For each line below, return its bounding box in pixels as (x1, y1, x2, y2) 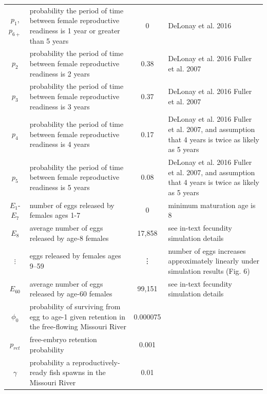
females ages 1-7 (29, 210, 81, 220)
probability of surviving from (29, 301, 121, 312)
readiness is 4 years (29, 139, 90, 149)
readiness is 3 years (29, 101, 90, 111)
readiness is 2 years (29, 68, 90, 79)
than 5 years (29, 35, 69, 46)
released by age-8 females (29, 232, 109, 243)
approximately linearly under (168, 255, 259, 266)
